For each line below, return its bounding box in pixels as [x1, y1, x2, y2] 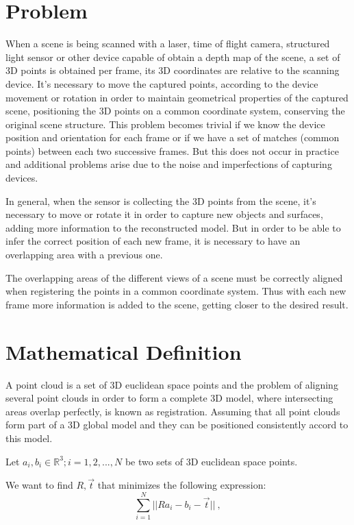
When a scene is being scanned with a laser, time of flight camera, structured [5, 36, 330, 51]
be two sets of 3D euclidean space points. [125, 454, 298, 468]
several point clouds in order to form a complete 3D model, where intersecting [5, 391, 333, 405]
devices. [5, 171, 38, 185]
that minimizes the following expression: [97, 478, 266, 492]
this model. [5, 430, 53, 445]
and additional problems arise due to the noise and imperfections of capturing [5, 157, 332, 171]
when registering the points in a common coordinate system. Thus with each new [5, 284, 346, 298]
